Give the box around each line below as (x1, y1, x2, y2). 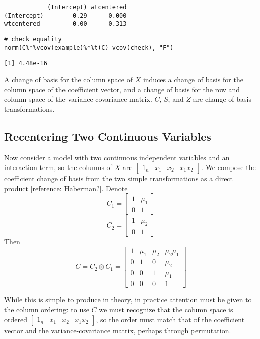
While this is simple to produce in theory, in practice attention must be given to (4, 294, 252, 305)
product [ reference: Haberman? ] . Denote (4, 183, 128, 193)
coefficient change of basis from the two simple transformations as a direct (4, 173, 233, 184)
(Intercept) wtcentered (47, 4, 127, 11)
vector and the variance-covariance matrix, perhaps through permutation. (4, 325, 231, 335)
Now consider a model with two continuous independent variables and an (4, 152, 230, 162)
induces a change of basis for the (143, 74, 243, 84)
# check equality (4, 35, 62, 43)
